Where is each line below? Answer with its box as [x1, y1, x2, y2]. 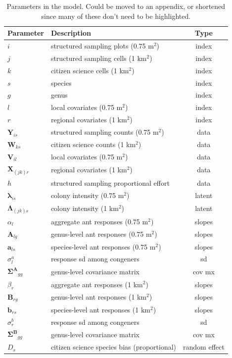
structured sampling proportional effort [50, 177, 170, 188]
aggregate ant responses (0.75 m [50, 216, 148, 227]
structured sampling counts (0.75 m [50, 126, 159, 137]
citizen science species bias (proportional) [50, 342, 177, 352]
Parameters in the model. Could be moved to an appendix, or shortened [6, 1, 226, 11]
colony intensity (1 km [50, 203, 119, 213]
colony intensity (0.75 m [50, 190, 124, 200]
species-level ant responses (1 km [50, 304, 150, 314]
